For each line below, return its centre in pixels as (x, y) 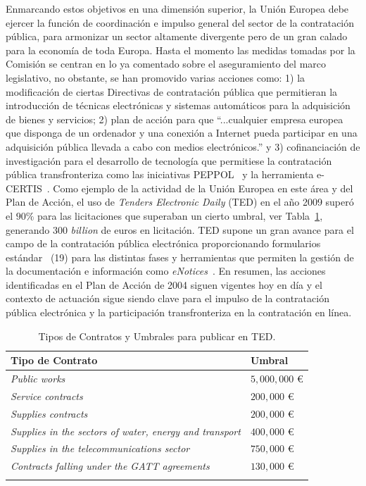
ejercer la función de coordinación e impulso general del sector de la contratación (180, 22)
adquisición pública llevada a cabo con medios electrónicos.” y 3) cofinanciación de (183, 146)
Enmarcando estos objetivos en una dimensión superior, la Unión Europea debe (177, 8)
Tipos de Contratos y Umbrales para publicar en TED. (157, 336)
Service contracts (47, 395)
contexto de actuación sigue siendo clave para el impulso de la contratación (168, 298)
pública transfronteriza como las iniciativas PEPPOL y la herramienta (160, 174)
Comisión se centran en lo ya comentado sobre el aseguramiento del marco (166, 64)
